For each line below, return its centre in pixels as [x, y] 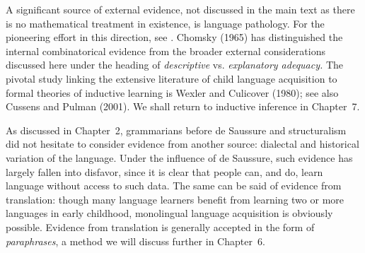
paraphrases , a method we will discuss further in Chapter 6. [135, 241]
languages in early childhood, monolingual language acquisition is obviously [169, 213]
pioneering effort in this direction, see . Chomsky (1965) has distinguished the [174, 37]
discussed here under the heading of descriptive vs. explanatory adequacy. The [175, 65]
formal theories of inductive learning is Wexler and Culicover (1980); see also [172, 92]
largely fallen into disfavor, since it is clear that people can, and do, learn [164, 171]
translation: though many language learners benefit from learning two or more [175, 199]
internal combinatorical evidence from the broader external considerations [166, 51]
